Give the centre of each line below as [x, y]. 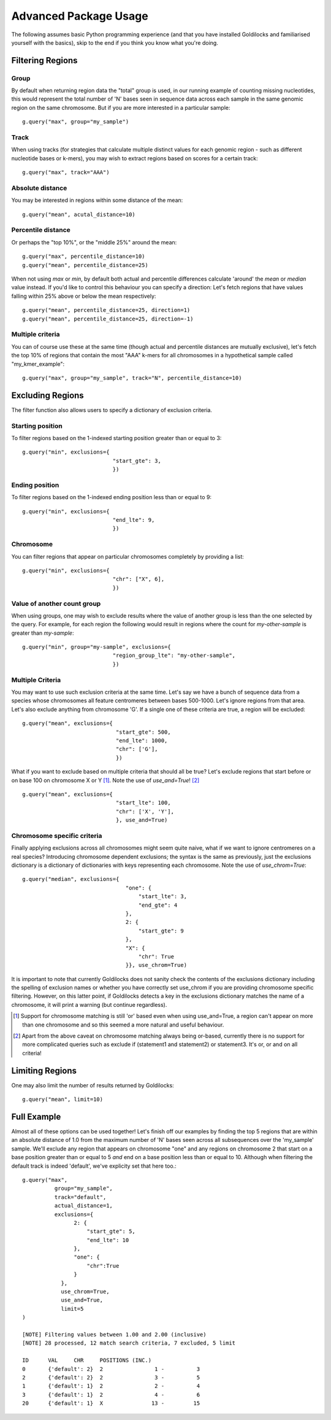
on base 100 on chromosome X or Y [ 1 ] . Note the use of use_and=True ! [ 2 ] [105, 780]
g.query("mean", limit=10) [63, 1100]
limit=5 [72, 1309]
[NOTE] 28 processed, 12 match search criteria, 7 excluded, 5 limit [129, 1343]
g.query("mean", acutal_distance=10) [79, 214]
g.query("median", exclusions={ [71, 879]
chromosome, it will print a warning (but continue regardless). [89, 1004]
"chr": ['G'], [137, 749]
